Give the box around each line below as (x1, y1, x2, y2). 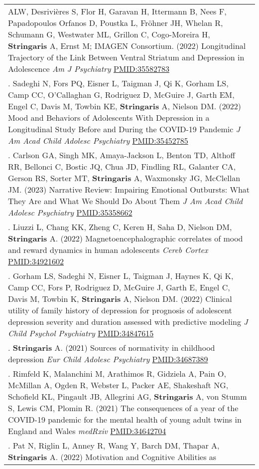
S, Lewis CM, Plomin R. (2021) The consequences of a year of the (8, 402, 239, 414)
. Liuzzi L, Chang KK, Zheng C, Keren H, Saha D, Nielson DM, (8, 221, 232, 233)
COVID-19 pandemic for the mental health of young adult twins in (8, 414, 242, 425)
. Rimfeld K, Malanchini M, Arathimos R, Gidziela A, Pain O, (8, 368, 226, 379)
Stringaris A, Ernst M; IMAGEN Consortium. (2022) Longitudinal (8, 40, 246, 51)
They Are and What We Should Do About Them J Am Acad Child (8, 195, 243, 207)
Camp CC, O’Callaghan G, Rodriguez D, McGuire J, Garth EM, (8, 89, 235, 100)
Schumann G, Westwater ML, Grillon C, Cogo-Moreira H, (8, 28, 210, 40)
